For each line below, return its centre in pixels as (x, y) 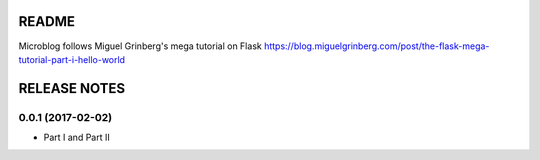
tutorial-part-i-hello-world (71, 59)
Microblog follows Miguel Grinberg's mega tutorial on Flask (140, 46)
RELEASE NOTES (72, 88)
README (46, 21)
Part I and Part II (76, 137)
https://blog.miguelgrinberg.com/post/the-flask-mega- (376, 46)
